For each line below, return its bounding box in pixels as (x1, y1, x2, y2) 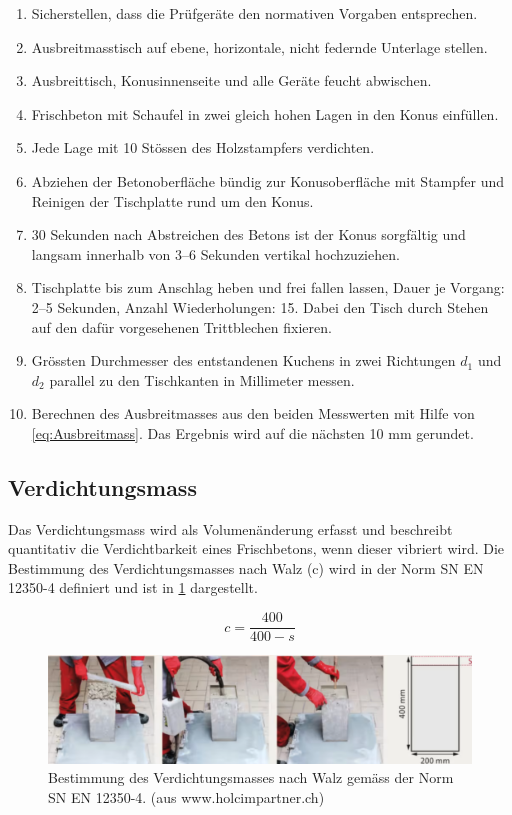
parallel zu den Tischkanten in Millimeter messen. (49, 369, 355, 390)
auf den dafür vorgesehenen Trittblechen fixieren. (31, 316, 332, 337)
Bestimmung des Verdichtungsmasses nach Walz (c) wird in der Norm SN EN (8, 557, 484, 578)
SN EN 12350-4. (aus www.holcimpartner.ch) (48, 786, 325, 807)
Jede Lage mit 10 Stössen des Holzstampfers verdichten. (31, 137, 375, 158)
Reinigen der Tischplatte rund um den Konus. (31, 190, 314, 211)
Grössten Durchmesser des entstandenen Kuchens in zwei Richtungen (31, 350, 456, 371)
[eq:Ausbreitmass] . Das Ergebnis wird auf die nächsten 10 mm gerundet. (31, 422, 474, 443)
